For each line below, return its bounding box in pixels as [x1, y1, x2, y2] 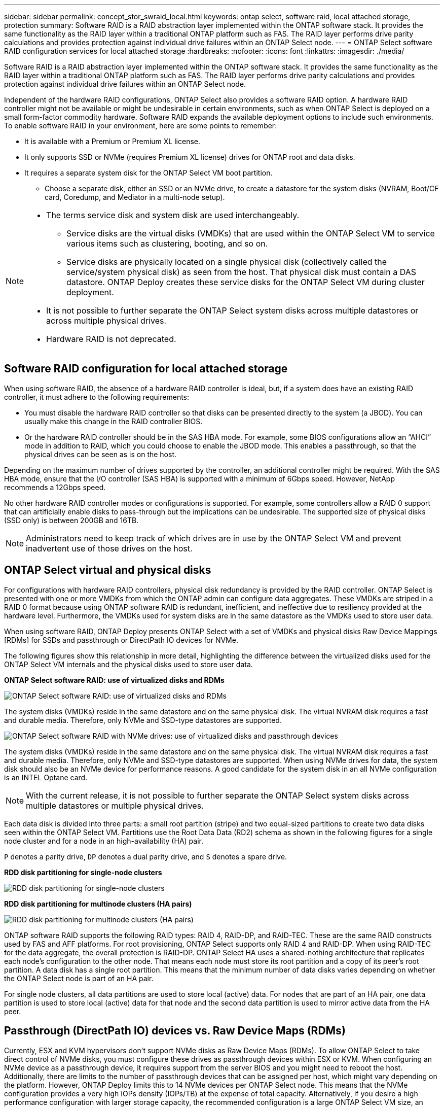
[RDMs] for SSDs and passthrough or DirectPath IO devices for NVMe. [4, 635, 238, 644]
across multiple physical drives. [46, 316, 167, 326]
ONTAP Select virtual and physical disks [4, 564, 211, 577]
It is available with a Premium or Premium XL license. [24, 137, 201, 146]
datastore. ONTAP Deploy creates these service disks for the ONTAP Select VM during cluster [66, 277, 425, 287]
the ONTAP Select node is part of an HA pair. [4, 974, 154, 983]
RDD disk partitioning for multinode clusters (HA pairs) [4, 899, 192, 908]
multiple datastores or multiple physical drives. [26, 800, 204, 811]
